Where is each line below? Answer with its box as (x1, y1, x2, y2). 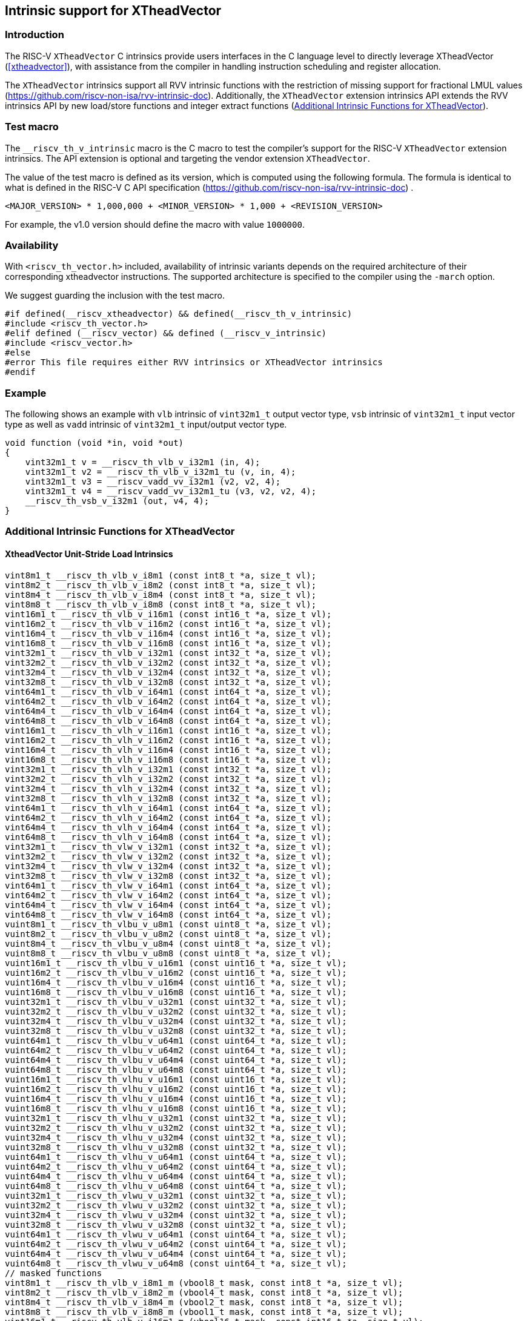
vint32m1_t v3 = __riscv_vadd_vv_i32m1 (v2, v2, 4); (25, 477, 281, 487)
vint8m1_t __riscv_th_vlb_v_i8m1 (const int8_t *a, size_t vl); (5, 570, 317, 580)
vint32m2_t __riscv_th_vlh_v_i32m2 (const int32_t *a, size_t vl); (5, 773, 332, 784)
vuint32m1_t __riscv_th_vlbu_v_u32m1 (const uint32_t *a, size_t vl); (5, 996, 347, 1007)
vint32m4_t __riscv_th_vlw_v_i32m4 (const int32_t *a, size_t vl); (5, 861, 332, 871)
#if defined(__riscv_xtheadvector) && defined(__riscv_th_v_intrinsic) (5, 309, 353, 319)
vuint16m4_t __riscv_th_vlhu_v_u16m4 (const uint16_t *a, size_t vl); (5, 1093, 347, 1104)
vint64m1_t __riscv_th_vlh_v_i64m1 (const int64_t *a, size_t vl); (5, 803, 332, 813)
